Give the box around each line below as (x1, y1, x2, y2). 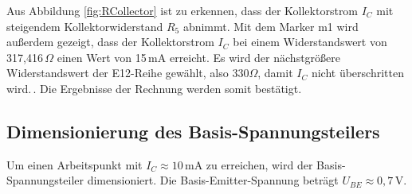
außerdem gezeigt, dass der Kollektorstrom (6, 33, 214, 50)
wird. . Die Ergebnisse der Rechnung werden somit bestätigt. (6, 80, 302, 96)
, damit (257, 64, 293, 81)
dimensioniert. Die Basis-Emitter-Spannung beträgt (87, 172, 339, 188)
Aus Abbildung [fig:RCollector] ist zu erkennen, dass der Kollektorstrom (6, 2, 359, 18)
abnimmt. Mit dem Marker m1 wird (182, 17, 359, 34)
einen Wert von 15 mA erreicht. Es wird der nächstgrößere (57, 48, 340, 65)
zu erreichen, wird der (206, 156, 313, 173)
